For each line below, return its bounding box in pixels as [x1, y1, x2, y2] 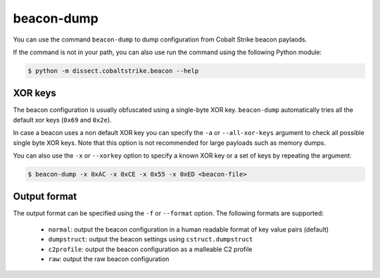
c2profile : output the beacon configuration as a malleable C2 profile [48, 245, 253, 253]
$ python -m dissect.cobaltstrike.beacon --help [27, 67, 199, 75]
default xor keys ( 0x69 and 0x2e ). [13, 115, 112, 124]
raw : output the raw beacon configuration [48, 255, 170, 263]
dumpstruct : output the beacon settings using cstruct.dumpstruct [48, 235, 253, 244]
